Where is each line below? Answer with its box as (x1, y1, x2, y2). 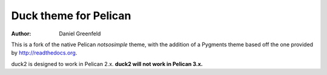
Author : (11, 30, 31, 37)
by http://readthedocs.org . (11, 49, 78, 56)
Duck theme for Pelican (11, 9, 131, 22)
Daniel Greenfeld (59, 30, 101, 37)
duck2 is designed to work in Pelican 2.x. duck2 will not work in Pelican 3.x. (11, 60, 203, 67)
